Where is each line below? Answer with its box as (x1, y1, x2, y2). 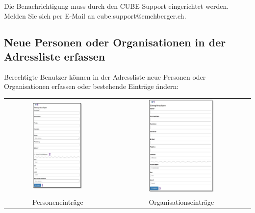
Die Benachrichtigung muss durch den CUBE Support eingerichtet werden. (4, 1, 229, 11)
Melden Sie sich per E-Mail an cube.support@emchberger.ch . (4, 10, 186, 21)
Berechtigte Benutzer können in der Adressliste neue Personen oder (4, 71, 206, 82)
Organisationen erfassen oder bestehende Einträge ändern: (4, 81, 179, 91)
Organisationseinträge (149, 196, 214, 207)
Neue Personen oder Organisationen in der (4, 34, 226, 49)
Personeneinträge (32, 196, 83, 207)
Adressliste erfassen (4, 48, 105, 64)
